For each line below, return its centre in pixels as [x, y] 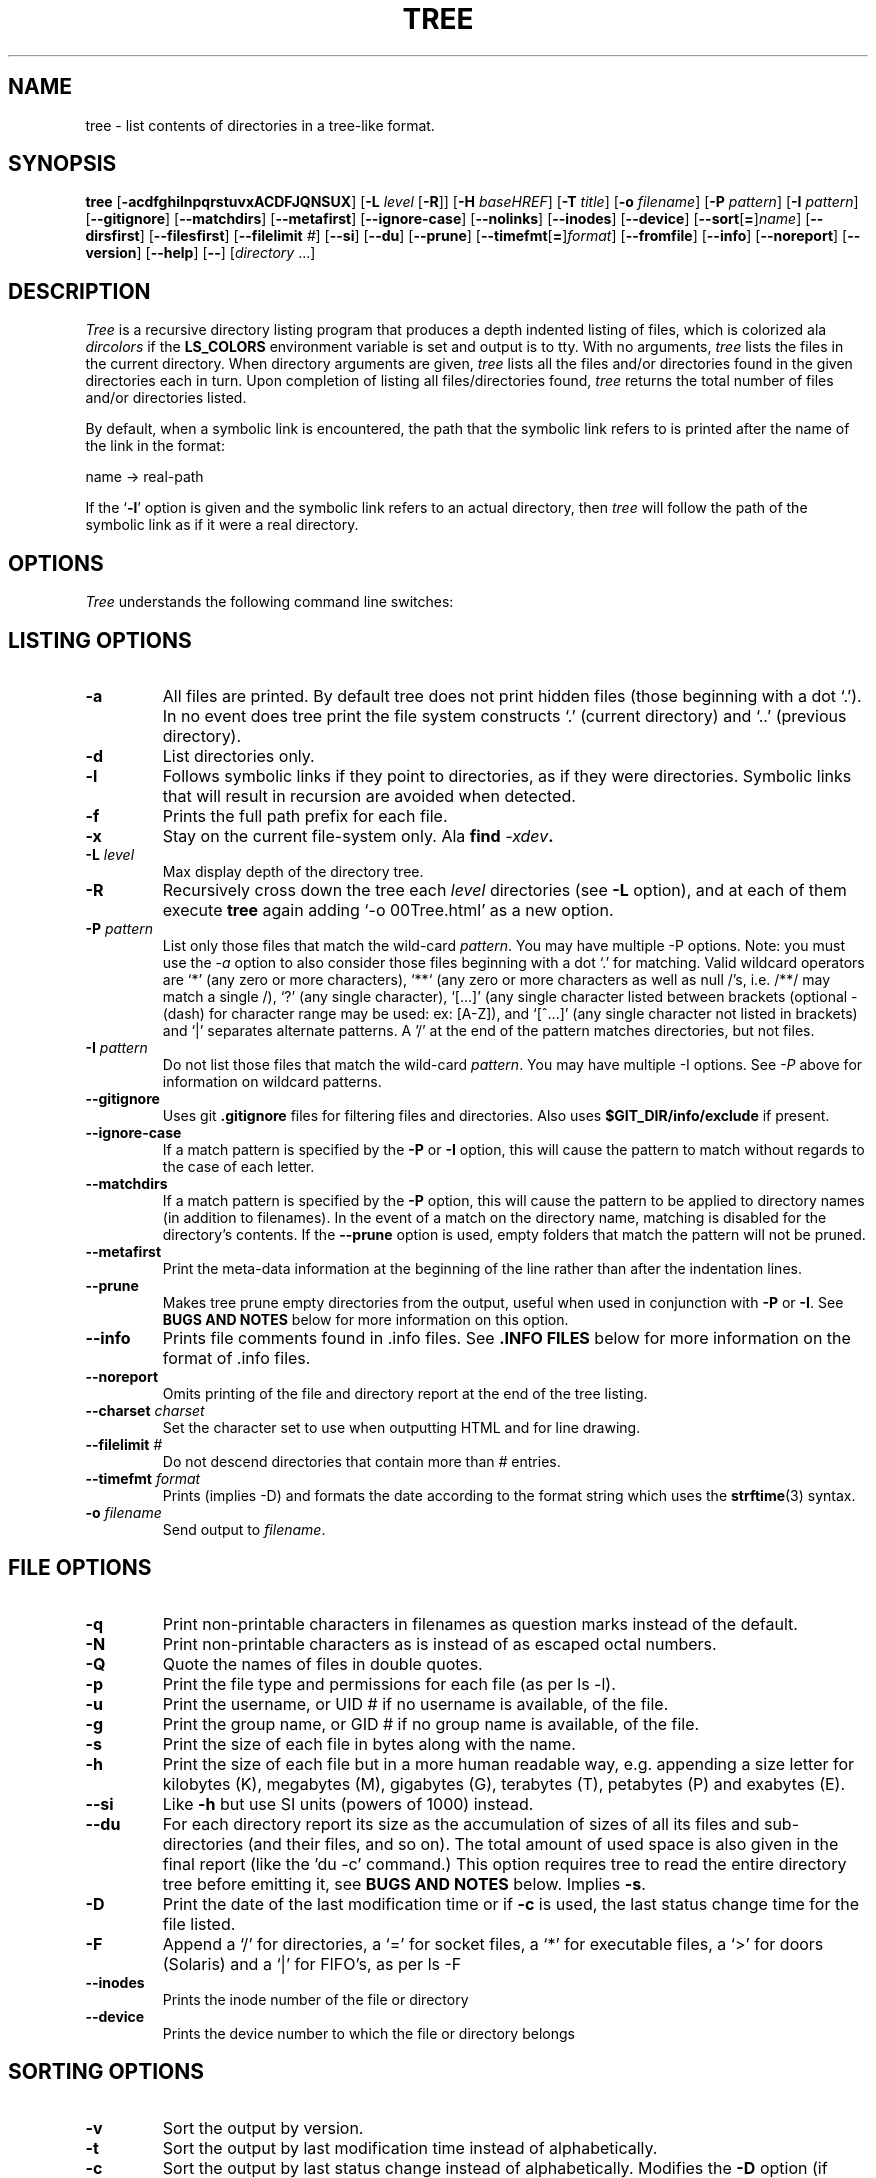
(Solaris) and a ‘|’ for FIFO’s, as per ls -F [312, 1963]
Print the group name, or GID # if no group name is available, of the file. [431, 1723]
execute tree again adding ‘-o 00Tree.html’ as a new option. [388, 909]
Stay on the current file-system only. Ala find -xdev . [358, 835]
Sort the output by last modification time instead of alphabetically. [410, 2147]
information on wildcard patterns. [272, 1081]
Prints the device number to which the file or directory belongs [368, 2033]
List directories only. [238, 755]
